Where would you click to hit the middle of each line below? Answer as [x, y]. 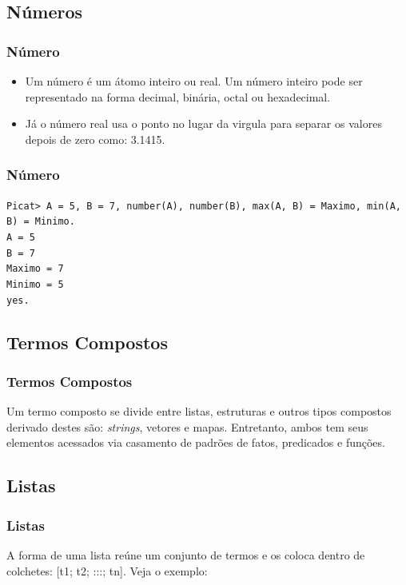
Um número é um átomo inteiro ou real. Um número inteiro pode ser [194, 81]
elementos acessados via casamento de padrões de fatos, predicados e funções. [196, 442]
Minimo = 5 [35, 284]
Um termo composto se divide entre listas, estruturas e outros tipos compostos [199, 411]
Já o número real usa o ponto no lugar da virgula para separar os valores [203, 123]
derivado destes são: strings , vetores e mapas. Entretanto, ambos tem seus [187, 426]
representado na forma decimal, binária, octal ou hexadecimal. [178, 96]
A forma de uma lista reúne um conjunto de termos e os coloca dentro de [186, 554]
